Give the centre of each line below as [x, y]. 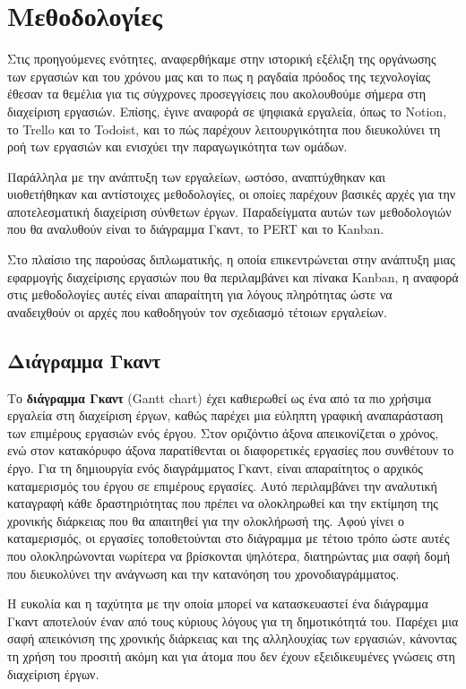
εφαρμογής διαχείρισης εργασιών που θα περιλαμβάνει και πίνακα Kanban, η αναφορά [233, 276]
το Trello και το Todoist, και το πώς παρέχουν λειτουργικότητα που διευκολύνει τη [224, 129]
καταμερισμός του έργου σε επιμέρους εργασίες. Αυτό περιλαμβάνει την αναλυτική [222, 485]
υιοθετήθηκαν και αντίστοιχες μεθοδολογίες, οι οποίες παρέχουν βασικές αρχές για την [232, 194]
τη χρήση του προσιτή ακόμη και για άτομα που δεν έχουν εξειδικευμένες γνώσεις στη [231, 655]
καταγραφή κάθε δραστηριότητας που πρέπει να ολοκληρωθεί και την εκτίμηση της [223, 503]
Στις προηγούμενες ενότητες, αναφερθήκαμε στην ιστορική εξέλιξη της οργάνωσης [222, 59]
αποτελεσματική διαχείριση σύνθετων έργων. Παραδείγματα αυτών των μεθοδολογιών [229, 211]
